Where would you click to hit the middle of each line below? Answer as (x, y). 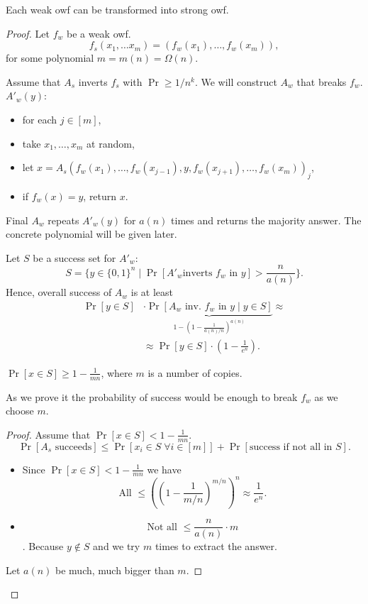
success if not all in (291, 447)
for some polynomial (50, 58)
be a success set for (74, 257)
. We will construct (236, 81)
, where (117, 372)
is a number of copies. (195, 372)
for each (40, 119)
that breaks (322, 81)
